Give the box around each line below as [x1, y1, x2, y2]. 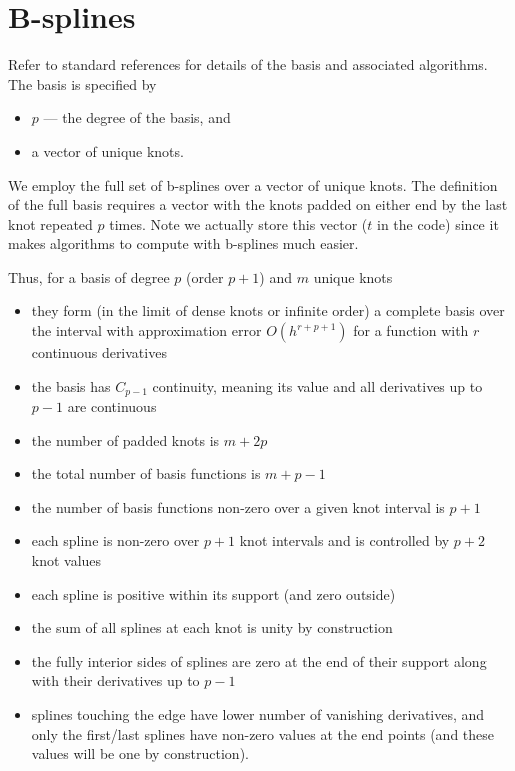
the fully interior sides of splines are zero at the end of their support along [31, 650, 487, 671]
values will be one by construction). [31, 743, 249, 764]
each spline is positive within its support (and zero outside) [31, 583, 396, 604]
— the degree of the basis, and [43, 107, 231, 128]
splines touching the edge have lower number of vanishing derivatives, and [31, 704, 485, 725]
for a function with [353, 320, 469, 341]
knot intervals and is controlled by [239, 530, 450, 551]
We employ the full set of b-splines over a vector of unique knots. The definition [8, 174, 498, 195]
